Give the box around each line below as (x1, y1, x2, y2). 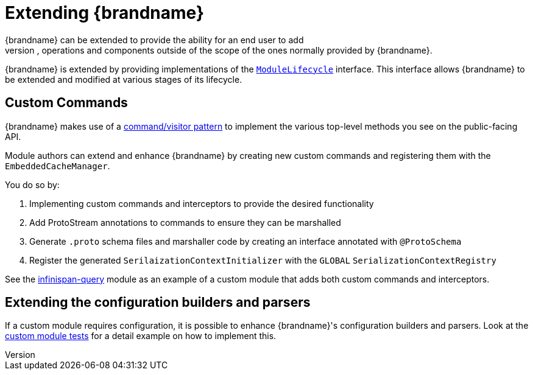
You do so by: (5, 179, 60, 190)
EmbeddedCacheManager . (5, 160, 110, 171)
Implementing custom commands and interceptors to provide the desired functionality (29, 198, 374, 209)
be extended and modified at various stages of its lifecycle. (5, 74, 242, 85)
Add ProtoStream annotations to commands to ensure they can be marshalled (29, 217, 341, 228)
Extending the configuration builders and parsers (5, 295, 311, 310)
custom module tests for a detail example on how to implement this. (5, 331, 277, 342)
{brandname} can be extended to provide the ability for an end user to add (5, 34, 304, 45)
